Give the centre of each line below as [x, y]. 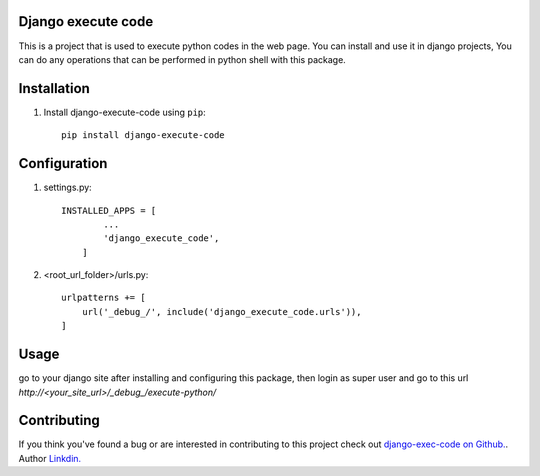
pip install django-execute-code [143, 135]
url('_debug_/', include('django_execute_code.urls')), [221, 311]
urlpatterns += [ [103, 298]
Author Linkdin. [50, 458]
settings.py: [67, 187]
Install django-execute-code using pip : [125, 112]
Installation [54, 88]
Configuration [63, 163]
